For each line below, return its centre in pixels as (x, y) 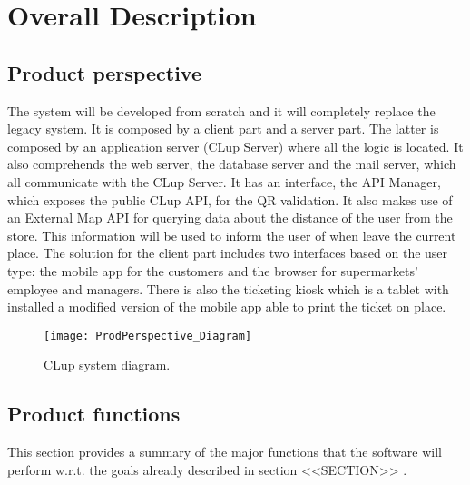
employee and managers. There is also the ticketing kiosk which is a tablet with (228, 288)
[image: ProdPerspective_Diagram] (148, 336)
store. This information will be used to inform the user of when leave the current (232, 235)
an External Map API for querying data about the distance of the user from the (230, 218)
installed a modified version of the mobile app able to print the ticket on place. (227, 307)
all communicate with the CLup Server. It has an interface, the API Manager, (224, 181)
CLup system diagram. (107, 365)
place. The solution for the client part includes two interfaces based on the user (228, 253)
